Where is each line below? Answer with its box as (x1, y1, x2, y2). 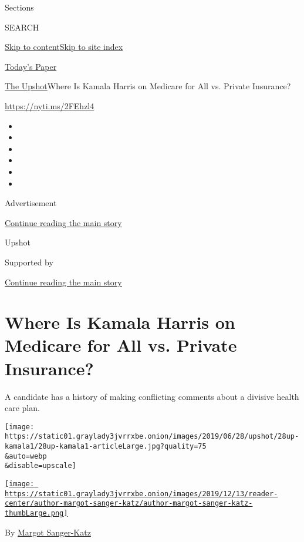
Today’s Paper (5, 60, 57, 72)
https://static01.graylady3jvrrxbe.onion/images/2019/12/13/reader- (5, 489, 278, 498)
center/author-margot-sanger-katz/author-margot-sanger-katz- (5, 499, 253, 508)
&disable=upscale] (5, 462, 76, 470)
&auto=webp (5, 452, 47, 460)
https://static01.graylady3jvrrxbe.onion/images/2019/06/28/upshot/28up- (5, 432, 299, 441)
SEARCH (5, 21, 39, 33)
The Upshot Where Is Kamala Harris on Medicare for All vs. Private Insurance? (5, 80, 291, 92)
